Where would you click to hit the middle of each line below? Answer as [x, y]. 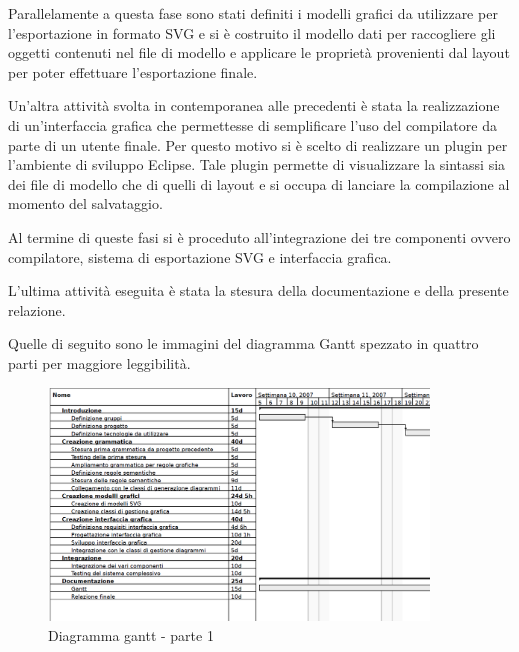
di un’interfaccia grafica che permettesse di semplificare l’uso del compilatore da [252, 124]
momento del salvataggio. [85, 203]
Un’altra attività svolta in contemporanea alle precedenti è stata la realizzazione [254, 105]
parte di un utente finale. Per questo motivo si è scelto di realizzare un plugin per [258, 144]
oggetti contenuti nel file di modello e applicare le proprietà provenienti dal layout [259, 52]
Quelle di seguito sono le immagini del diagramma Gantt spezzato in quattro [243, 343]
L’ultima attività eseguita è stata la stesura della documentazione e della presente [258, 290]
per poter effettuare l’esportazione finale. [133, 71]
